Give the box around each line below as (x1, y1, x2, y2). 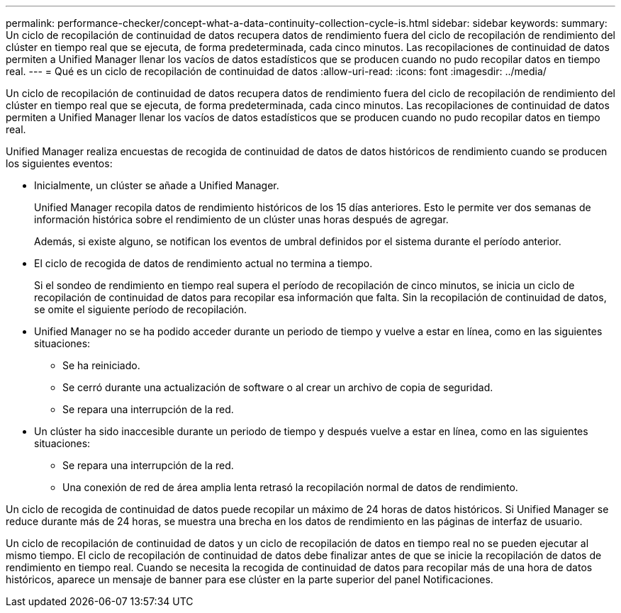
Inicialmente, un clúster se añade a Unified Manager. (34, 179, 279, 191)
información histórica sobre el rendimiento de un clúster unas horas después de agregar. (34, 213, 449, 225)
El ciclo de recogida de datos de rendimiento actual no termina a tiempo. (34, 257, 373, 269)
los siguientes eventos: (6, 157, 113, 169)
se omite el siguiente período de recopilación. (34, 303, 247, 315)
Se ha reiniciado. (62, 359, 140, 371)
